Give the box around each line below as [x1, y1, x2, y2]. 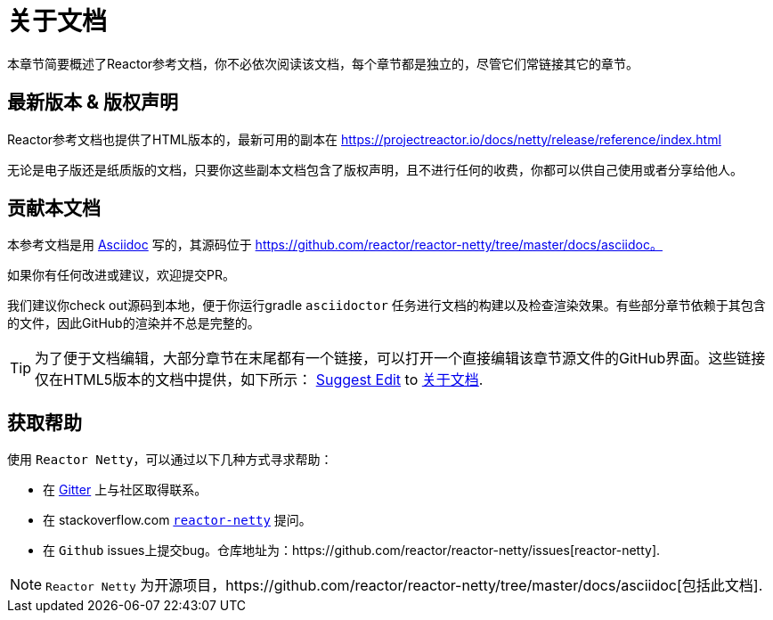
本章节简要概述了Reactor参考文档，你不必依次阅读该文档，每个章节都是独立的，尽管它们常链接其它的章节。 [7, 55, 639, 71]
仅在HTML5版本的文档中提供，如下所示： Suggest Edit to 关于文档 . [35, 371, 484, 389]
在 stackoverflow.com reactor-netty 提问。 [43, 512, 312, 528]
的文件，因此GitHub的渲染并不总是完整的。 [7, 315, 260, 331]
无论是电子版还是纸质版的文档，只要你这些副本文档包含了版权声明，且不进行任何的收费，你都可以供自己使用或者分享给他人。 [7, 161, 743, 177]
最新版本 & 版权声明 [7, 91, 179, 114]
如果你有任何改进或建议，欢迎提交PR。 [7, 267, 235, 283]
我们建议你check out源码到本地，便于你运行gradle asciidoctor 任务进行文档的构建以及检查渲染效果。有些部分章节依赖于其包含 [7, 298, 766, 314]
